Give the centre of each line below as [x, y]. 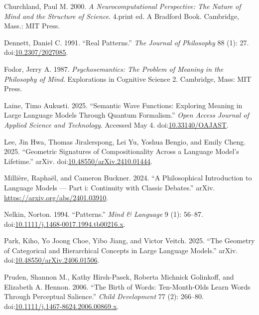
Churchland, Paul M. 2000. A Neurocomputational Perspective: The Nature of [123, 6]
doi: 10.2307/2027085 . [36, 52]
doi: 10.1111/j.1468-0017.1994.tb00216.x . [65, 224]
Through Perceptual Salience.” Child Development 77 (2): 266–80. [104, 296]
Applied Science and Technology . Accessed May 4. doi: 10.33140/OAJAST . [116, 124]
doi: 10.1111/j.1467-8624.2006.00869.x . [62, 306]
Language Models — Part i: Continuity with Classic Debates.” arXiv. [110, 187]
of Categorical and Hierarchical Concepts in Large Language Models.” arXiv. [121, 250]
